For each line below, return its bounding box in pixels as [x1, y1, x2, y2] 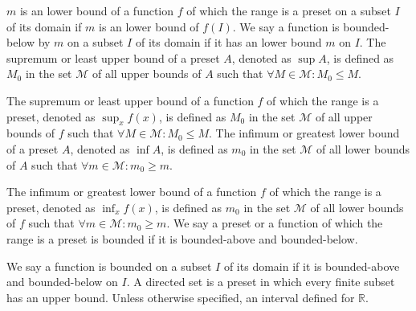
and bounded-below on [6, 273, 118, 290]
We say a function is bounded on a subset [6, 257, 212, 274]
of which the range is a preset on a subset [186, 2, 391, 18]
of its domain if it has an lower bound [135, 34, 322, 51]
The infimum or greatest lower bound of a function [6, 183, 257, 200]
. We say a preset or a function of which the [166, 215, 383, 231]
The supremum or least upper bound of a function [6, 92, 254, 108]
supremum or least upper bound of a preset [6, 49, 220, 66]
